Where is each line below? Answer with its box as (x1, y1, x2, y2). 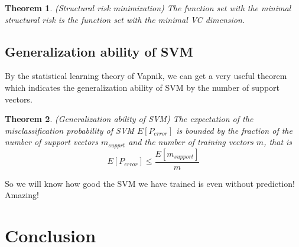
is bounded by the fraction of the (176, 124, 292, 136)
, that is (264, 136, 292, 148)
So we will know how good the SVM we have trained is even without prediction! (5, 177, 295, 189)
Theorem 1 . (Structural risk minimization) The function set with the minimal (5, 2, 291, 14)
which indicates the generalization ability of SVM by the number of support (5, 81, 280, 93)
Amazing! (5, 189, 39, 201)
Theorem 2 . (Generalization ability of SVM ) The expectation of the (5, 113, 253, 125)
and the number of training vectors (128, 136, 253, 148)
